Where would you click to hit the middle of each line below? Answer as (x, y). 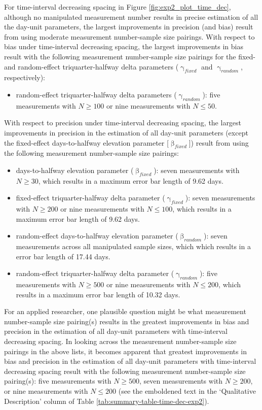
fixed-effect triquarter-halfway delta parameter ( (90, 198)
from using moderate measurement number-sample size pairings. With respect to (129, 36)
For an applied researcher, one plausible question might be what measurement (125, 311)
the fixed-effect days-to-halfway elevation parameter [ (86, 142)
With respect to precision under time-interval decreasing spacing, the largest (123, 123)
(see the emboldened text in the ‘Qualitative (187, 391)
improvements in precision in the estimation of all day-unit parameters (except (126, 132)
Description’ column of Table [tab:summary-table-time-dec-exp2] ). (107, 401)
